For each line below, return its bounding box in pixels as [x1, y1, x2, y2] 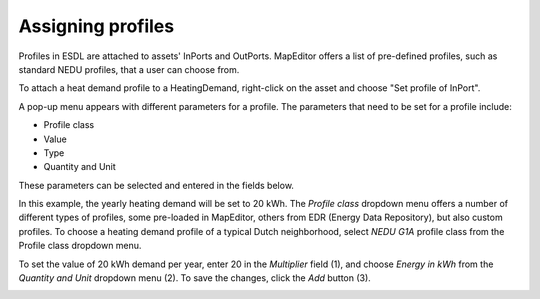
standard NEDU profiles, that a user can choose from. [18, 63, 240, 75]
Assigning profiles [18, 15, 175, 37]
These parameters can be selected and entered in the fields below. [18, 179, 295, 191]
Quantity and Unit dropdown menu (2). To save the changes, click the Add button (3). [18, 272, 372, 284]
